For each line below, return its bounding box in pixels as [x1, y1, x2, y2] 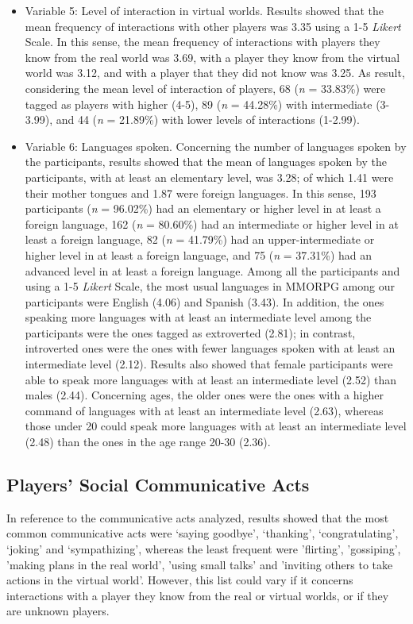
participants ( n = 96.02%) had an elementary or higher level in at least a [25, 200, 381, 217]
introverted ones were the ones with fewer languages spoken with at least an [25, 340, 396, 356]
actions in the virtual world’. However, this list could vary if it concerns [6, 572, 353, 588]
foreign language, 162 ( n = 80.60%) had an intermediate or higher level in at [25, 215, 399, 232]
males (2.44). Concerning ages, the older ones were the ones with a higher [25, 387, 384, 403]
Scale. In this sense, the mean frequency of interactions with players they [25, 33, 380, 50]
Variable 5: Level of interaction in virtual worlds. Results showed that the [25, 2, 384, 18]
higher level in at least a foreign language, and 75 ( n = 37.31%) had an [25, 246, 372, 263]
